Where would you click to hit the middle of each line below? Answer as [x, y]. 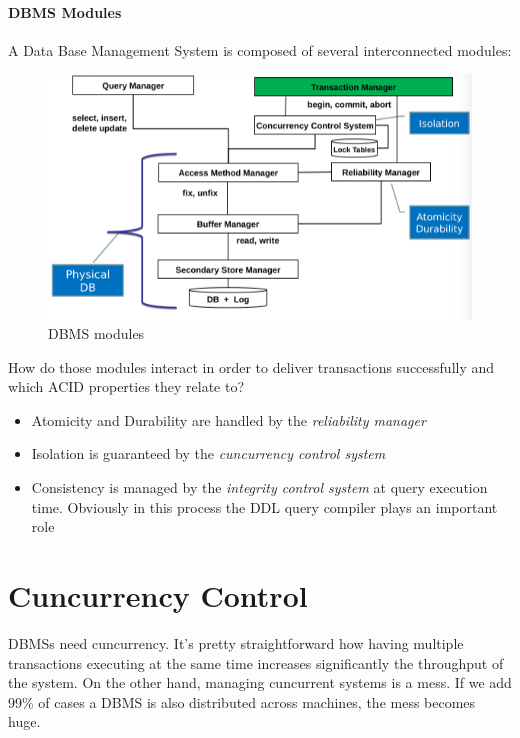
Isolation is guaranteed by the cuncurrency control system [208, 453]
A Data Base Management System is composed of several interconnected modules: [260, 49]
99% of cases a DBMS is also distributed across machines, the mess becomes [242, 701]
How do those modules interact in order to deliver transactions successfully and [251, 366]
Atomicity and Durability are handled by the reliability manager [228, 419]
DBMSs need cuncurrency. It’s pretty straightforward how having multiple [236, 642]
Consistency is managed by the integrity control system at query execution [259, 487]
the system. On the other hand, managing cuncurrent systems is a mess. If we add [260, 682]
